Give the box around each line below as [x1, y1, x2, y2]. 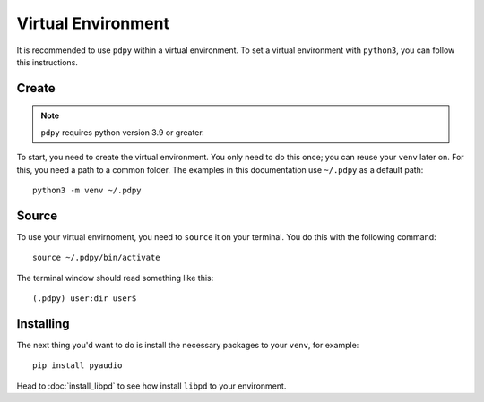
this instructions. [16, 56, 78, 67]
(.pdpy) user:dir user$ [32, 293, 137, 304]
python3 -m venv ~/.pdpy [32, 184, 142, 195]
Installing [16, 316, 71, 331]
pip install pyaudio [32, 361, 123, 371]
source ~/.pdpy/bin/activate [32, 252, 160, 263]
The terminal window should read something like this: [16, 272, 214, 283]
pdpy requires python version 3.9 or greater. [40, 126, 205, 138]
